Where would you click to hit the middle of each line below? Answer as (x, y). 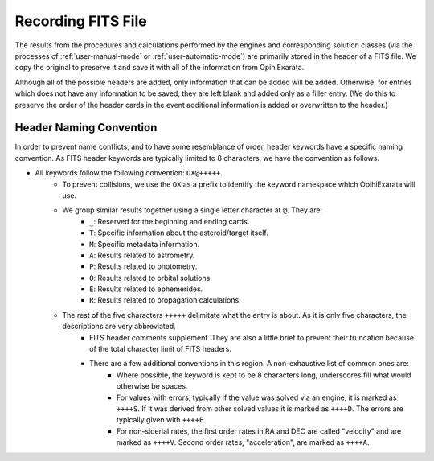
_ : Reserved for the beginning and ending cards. (170, 221)
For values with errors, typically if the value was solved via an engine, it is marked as (257, 397)
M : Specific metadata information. (145, 244)
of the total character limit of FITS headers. (161, 349)
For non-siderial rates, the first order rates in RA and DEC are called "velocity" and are (259, 431)
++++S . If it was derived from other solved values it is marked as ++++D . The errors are (260, 409)
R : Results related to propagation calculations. (165, 300)
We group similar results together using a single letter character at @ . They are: (192, 210)
